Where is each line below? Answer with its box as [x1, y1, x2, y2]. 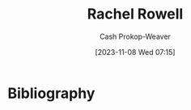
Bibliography [7, 84, 95, 102]
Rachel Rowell [87, 5, 184, 23]
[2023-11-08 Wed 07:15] [95, 47, 176, 57]
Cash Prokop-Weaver [99, 32, 172, 41]
